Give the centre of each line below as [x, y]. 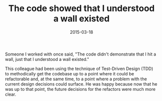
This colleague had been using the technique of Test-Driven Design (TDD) [79, 69]
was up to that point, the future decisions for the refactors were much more [80, 89]
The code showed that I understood [81, 8]
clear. [10, 94]
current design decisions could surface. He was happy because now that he [81, 84]
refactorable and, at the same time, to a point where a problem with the [76, 79]
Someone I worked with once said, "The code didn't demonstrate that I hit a [81, 54]
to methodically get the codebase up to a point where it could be [70, 73]
